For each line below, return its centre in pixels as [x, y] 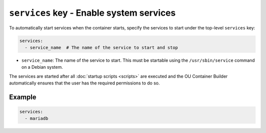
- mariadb [37, 119]
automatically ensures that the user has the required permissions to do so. [84, 83]
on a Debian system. [42, 67]
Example [23, 97]
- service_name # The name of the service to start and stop [101, 47]
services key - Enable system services [92, 13]
